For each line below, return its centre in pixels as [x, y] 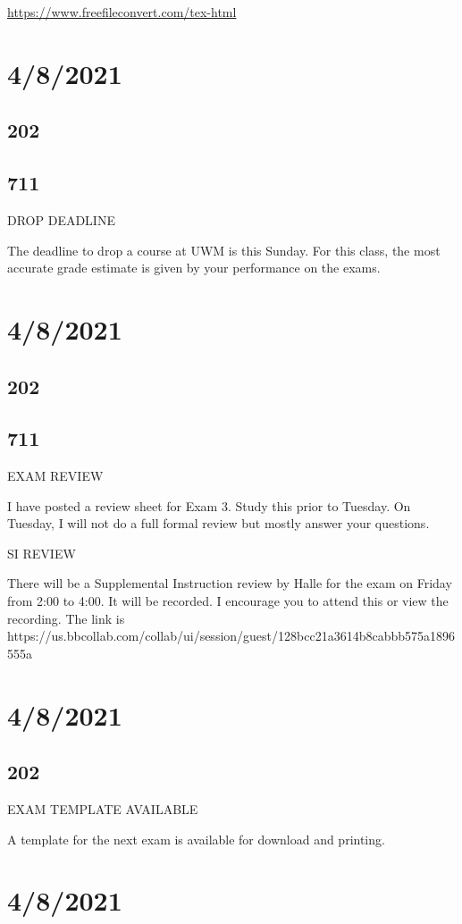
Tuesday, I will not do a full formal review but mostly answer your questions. [218, 523]
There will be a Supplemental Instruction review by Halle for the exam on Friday [230, 583]
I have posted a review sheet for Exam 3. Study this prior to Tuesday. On [209, 505]
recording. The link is [66, 618]
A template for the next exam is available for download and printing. [196, 839]
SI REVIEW [42, 553]
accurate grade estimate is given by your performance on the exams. [194, 268]
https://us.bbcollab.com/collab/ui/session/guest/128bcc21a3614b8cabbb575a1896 [231, 636]
